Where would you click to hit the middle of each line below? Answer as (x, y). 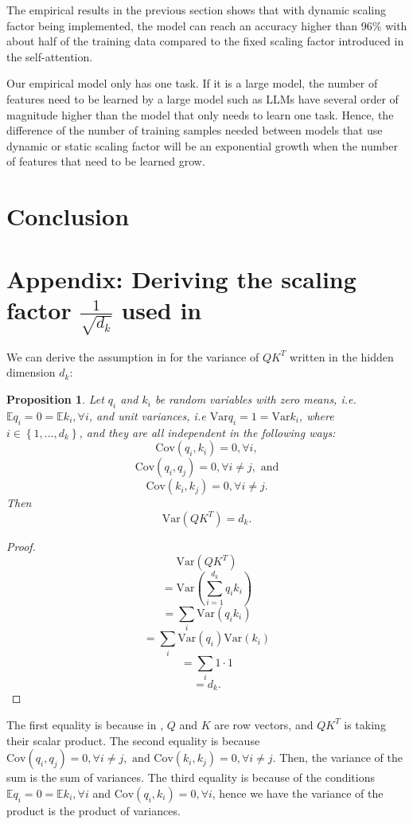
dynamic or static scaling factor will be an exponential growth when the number (202, 145)
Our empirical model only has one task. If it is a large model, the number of (192, 83)
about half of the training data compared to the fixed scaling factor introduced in (205, 41)
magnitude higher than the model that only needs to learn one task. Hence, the (200, 114)
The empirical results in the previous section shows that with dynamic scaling (197, 10)
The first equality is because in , (85, 724)
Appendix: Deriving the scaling (181, 278)
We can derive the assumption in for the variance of (133, 356)
